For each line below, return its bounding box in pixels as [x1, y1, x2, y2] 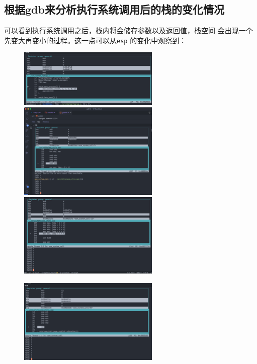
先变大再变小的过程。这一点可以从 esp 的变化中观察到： [4, 35, 187, 45]
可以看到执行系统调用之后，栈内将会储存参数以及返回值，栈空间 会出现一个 [4, 25, 253, 36]
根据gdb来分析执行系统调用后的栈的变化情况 [4, 2, 224, 17]
